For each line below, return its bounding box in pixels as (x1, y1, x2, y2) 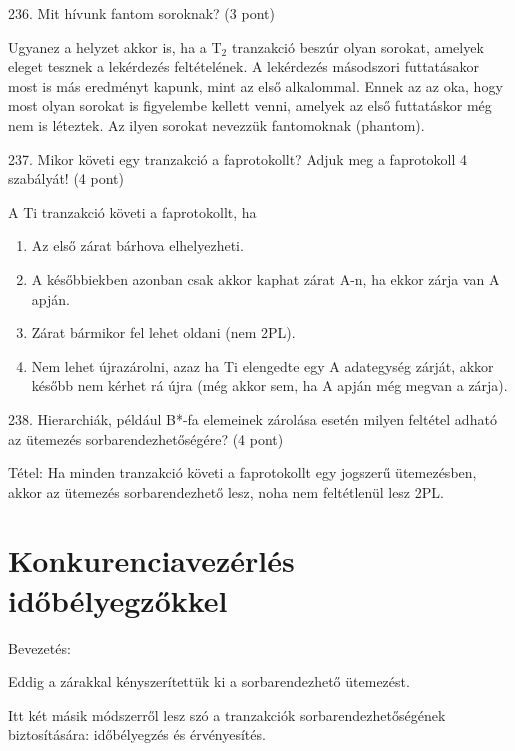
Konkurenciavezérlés (8, 540, 295, 581)
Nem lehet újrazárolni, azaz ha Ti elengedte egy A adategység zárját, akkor (31, 355, 494, 376)
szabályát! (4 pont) (8, 168, 124, 189)
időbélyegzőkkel (8, 579, 228, 620)
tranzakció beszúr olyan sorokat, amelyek (231, 36, 484, 57)
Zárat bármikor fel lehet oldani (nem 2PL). (31, 322, 296, 343)
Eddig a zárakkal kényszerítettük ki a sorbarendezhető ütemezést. (8, 671, 410, 692)
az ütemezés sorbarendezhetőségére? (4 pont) (8, 428, 284, 449)
